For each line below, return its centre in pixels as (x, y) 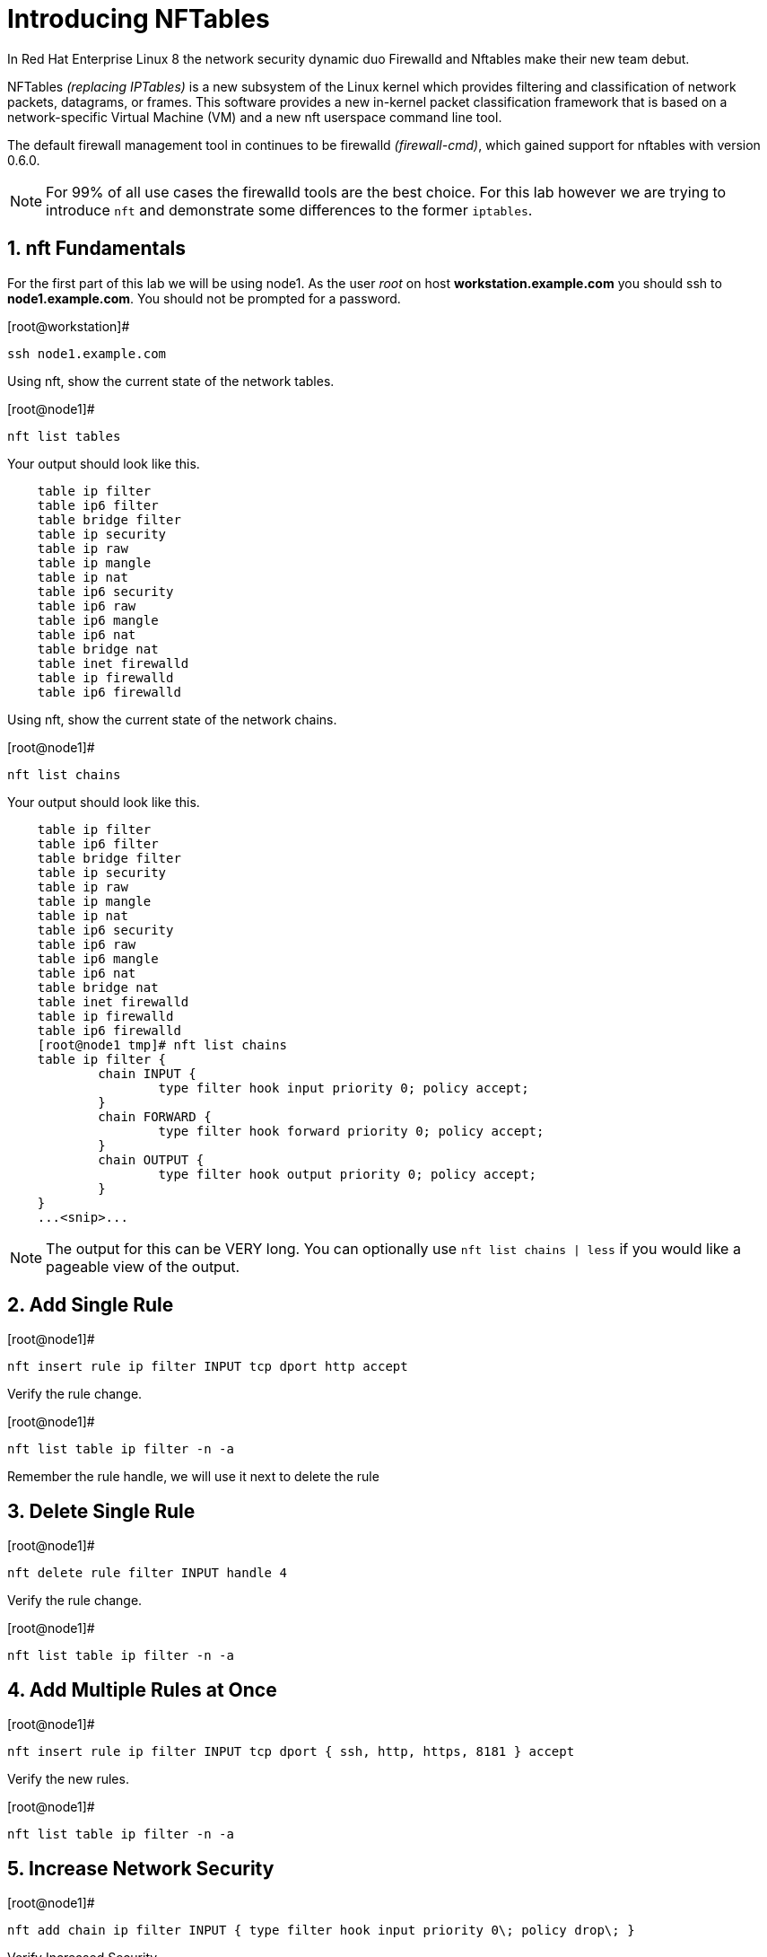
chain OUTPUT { (151, 1159)
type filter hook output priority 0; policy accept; (348, 1174)
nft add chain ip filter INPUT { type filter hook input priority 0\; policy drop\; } (321, 1930)
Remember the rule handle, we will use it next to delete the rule (193, 1477)
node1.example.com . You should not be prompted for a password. (204, 298)
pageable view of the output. (143, 1266)
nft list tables (64, 436)
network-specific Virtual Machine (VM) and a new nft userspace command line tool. (255, 117)
